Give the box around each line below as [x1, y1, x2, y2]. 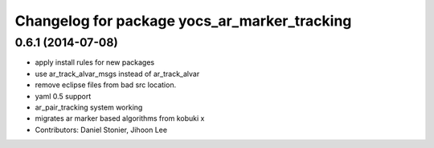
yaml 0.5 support [35, 91, 92, 101]
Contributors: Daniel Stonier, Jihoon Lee [35, 125, 168, 134]
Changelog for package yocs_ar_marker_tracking [14, 12, 352, 30]
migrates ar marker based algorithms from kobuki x [35, 114, 205, 123]
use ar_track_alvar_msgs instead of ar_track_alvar [35, 69, 200, 78]
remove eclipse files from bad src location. [35, 80, 177, 90]
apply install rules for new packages [35, 58, 155, 67]
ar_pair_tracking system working [35, 102, 143, 112]
